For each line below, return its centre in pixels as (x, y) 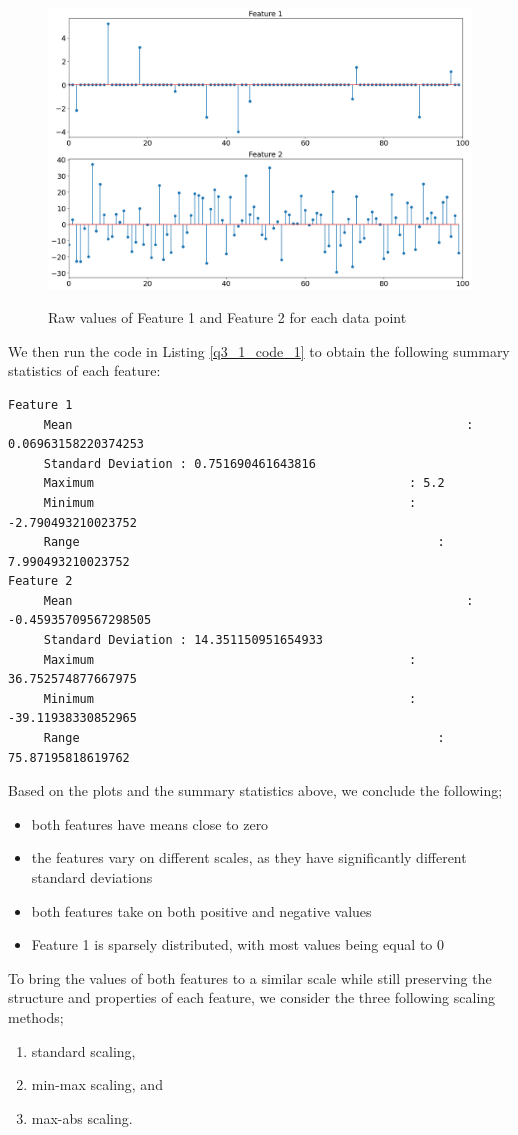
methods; (36, 1016)
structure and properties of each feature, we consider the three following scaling (252, 997)
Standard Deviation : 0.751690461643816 (179, 463)
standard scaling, (83, 1050)
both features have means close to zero (150, 823)
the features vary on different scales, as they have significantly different (249, 857)
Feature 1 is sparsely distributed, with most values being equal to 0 (238, 944)
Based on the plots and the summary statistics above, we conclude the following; (255, 790)
